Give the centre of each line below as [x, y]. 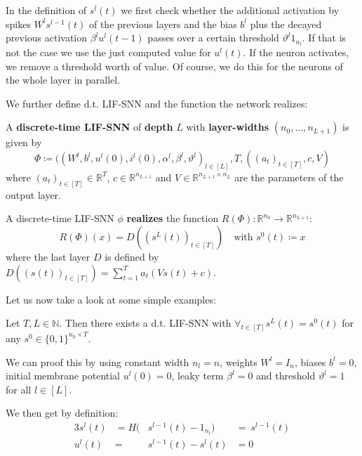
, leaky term [197, 376]
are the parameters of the [289, 177]
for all [19, 389]
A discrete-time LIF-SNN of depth [89, 127]
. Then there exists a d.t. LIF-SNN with [145, 323]
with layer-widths [228, 127]
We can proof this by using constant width [98, 361]
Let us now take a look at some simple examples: [111, 299]
